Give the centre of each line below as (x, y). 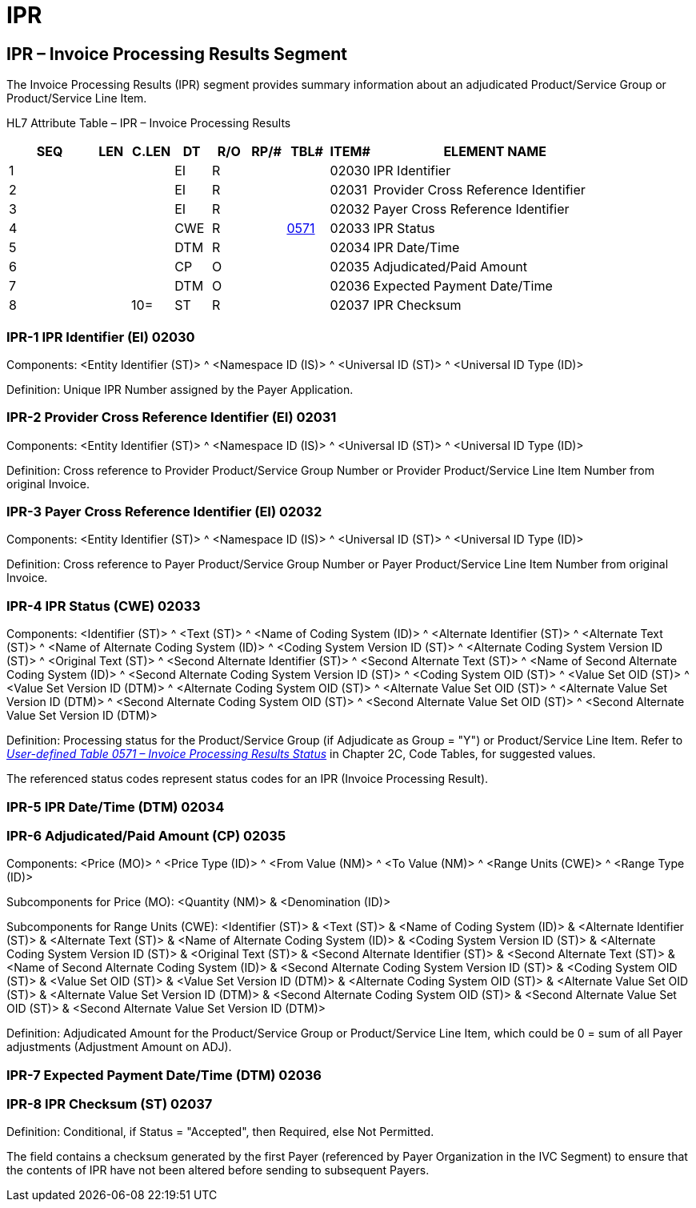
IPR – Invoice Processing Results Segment (177, 54)
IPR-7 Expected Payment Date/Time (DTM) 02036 (164, 1075)
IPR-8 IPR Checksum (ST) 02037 (110, 1104)
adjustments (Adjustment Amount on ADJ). (119, 1047)
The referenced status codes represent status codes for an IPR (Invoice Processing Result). (248, 779)
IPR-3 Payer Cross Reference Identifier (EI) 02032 (164, 512)
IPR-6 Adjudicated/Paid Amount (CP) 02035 (146, 835)
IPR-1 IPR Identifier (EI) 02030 (101, 337)
